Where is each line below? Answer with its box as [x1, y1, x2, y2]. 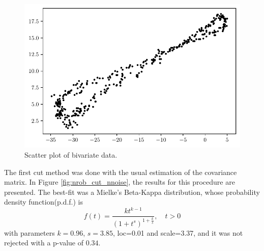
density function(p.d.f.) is [4, 196, 83, 207]
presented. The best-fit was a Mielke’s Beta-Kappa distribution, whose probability [4, 186, 260, 197]
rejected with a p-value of [4, 237, 83, 248]
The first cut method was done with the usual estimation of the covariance [4, 166, 237, 177]
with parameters [4, 227, 55, 238]
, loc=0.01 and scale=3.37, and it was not [112, 227, 243, 238]
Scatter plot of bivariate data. [24, 149, 118, 160]
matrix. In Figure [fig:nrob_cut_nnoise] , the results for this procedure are [4, 177, 235, 187]
